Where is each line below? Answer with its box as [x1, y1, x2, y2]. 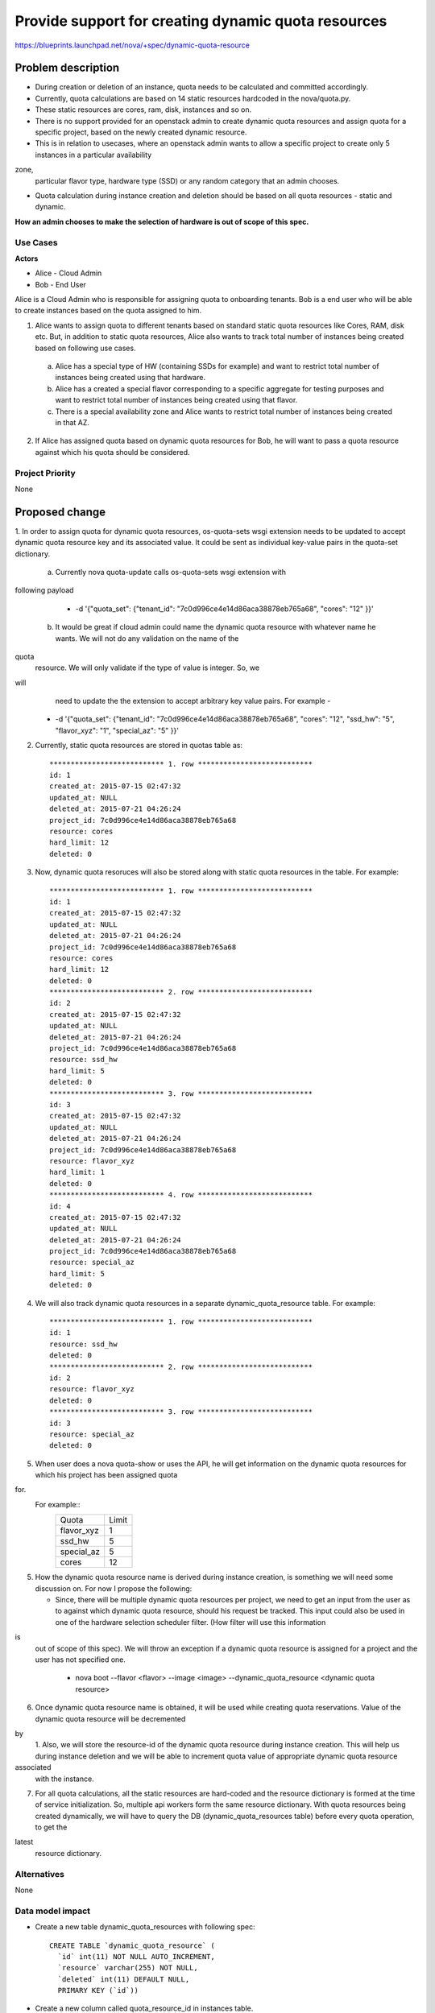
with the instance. [35, 1774, 94, 1784]
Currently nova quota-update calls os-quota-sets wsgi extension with [55, 567, 286, 577]
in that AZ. [55, 417, 90, 427]
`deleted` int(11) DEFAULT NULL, [57, 1974, 190, 1984]
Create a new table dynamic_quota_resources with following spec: [35, 1922, 255, 1932]
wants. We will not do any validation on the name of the [55, 633, 239, 643]
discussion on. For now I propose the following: [35, 1583, 193, 1593]
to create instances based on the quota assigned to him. [14, 306, 202, 316]
